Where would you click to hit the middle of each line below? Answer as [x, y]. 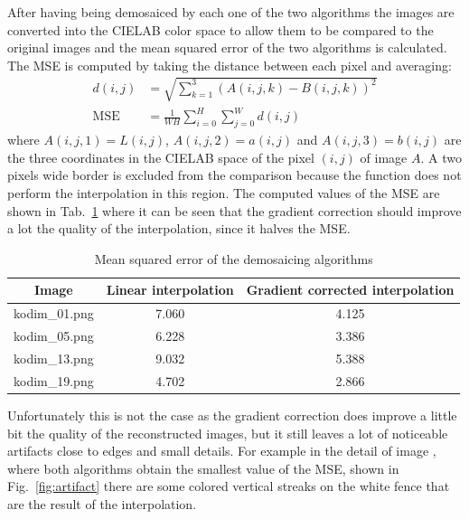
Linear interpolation [170, 290]
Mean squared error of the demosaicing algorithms [234, 258]
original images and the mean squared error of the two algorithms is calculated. [227, 47]
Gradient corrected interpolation [350, 290]
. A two [441, 157]
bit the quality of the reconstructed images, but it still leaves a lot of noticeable [228, 433]
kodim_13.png [54, 358]
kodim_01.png [54, 313]
